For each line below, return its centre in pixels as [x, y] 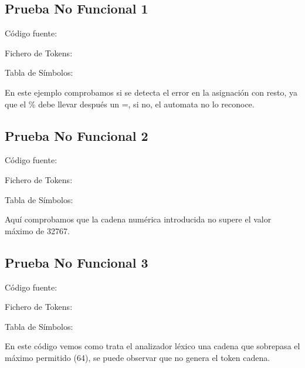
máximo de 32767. [37, 230]
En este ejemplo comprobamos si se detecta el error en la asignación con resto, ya [151, 92]
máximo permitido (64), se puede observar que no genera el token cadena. [138, 357]
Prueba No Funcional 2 [77, 135]
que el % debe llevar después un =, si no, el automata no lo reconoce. [130, 104]
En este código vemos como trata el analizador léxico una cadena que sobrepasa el [152, 346]
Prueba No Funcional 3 [77, 262]
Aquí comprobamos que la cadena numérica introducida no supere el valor [138, 219]
